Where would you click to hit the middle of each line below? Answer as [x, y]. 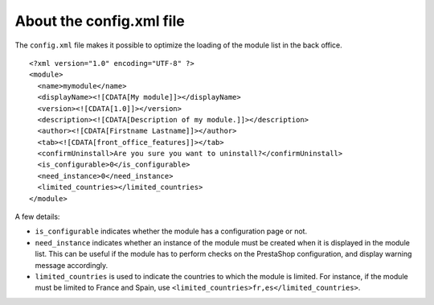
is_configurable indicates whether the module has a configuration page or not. [171, 231]
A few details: [37, 216]
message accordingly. [72, 265]
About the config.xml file [100, 21]
